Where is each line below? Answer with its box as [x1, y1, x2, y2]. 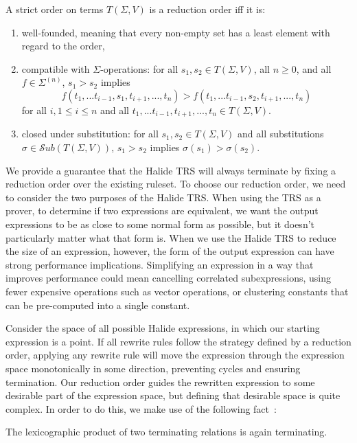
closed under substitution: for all [21, 126, 159, 141]
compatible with [21, 61, 90, 76]
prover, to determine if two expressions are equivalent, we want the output [5, 203, 319, 218]
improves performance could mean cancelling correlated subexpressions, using [5, 271, 331, 285]
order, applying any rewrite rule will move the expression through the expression [5, 348, 345, 362]
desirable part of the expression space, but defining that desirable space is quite [5, 388, 341, 402]
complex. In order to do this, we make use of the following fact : [5, 401, 277, 416]
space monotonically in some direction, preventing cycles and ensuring [5, 361, 301, 375]
